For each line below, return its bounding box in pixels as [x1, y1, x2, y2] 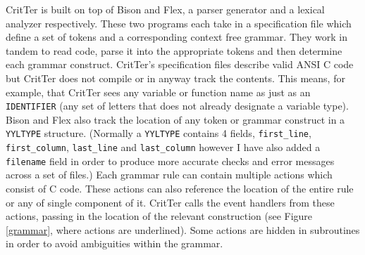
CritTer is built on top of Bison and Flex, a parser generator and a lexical [6, 2, 325, 16]
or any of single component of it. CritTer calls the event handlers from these [6, 195, 335, 209]
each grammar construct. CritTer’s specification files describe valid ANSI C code [6, 57, 354, 72]
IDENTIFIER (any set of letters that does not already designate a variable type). [6, 98, 349, 113]
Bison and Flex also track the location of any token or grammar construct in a [6, 112, 345, 126]
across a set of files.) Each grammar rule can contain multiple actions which [6, 167, 333, 182]
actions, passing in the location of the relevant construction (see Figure [6, 209, 313, 223]
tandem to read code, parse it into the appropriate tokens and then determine [6, 43, 342, 58]
